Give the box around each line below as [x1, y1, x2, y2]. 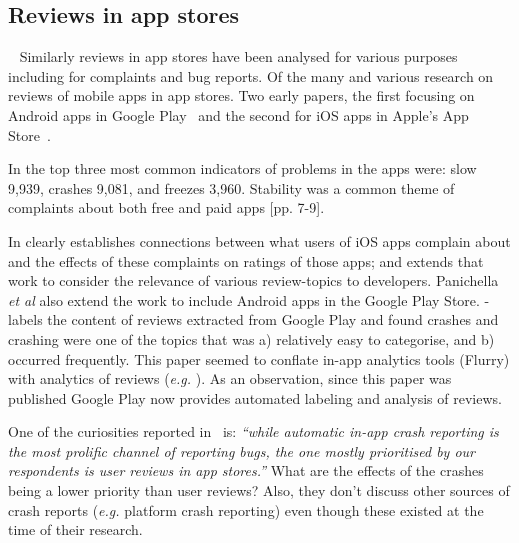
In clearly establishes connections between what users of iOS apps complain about [8, 230, 511, 251]
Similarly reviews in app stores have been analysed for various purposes [19, 46, 458, 67]
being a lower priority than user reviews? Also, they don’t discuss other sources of [8, 480, 510, 501]
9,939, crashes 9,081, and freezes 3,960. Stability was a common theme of [8, 177, 455, 198]
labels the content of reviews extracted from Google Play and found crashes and [8, 309, 499, 330]
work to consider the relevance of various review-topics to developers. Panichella [8, 270, 499, 291]
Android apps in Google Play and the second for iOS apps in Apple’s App [8, 104, 469, 125]
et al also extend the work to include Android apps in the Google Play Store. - [8, 289, 490, 310]
